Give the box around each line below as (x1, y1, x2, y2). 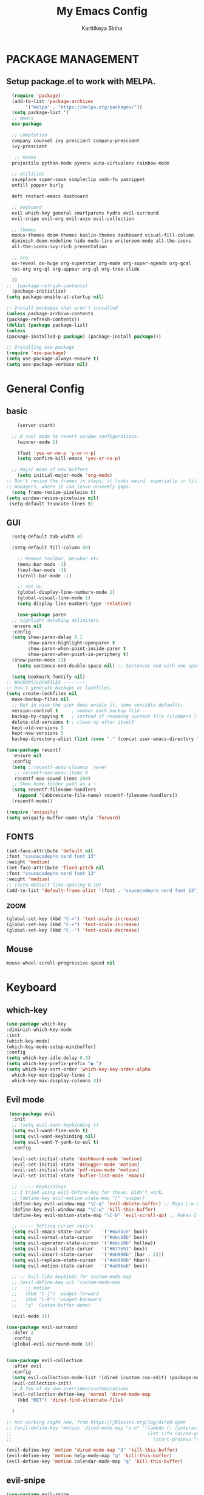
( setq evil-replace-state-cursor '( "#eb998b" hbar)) (12, 1257, 151, 1263)
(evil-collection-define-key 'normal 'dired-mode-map (12, 1391, 151, 1397)
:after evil (12, 1363, 42, 1369)
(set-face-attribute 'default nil (6, 847, 94, 854)
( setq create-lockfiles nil (6, 691, 78, 697)
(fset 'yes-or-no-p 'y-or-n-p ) (17, 450, 97, 456)
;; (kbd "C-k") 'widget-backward (12, 1296, 102, 1302)
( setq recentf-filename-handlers (12, 787, 97, 793)
